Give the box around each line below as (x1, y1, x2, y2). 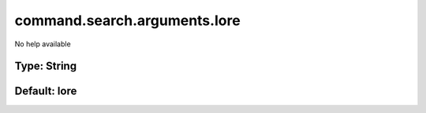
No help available (14, 39, 71, 49)
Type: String (14, 60, 77, 73)
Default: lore (14, 85, 77, 98)
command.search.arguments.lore (14, 12, 241, 29)
